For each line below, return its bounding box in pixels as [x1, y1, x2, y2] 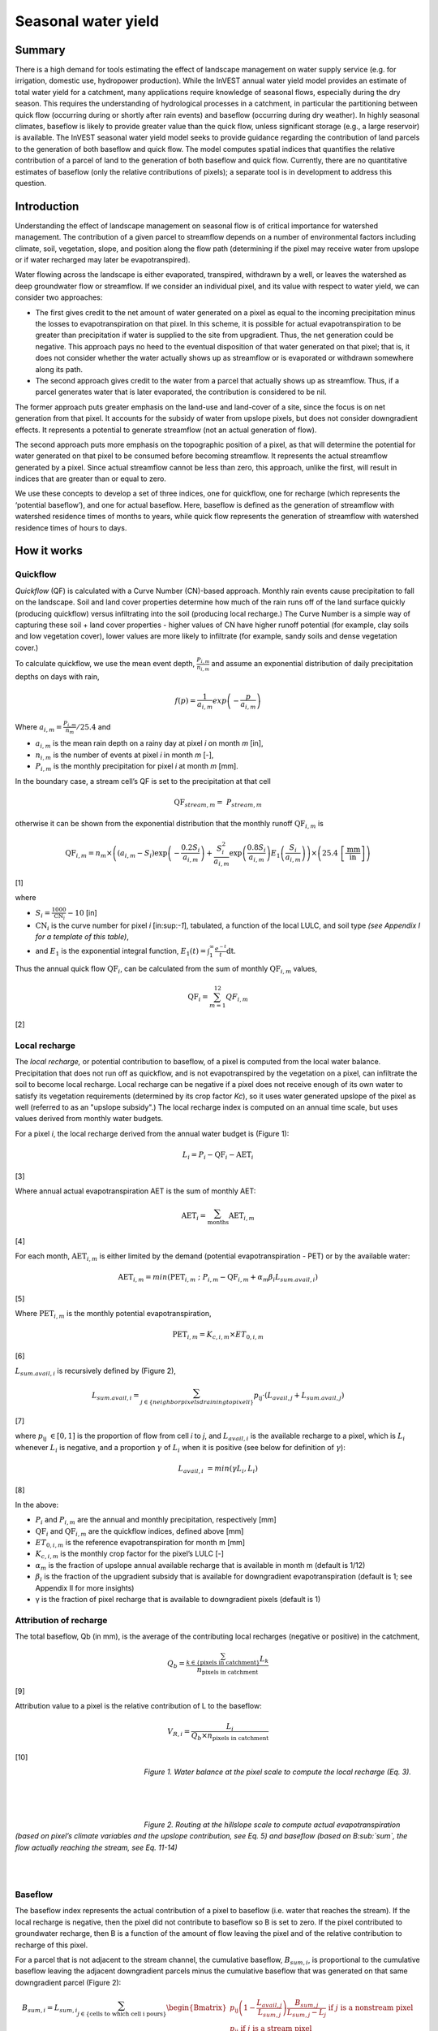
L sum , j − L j [286, 2007, 327, 2019]
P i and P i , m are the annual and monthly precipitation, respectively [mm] [35, 1515, 277, 1526]
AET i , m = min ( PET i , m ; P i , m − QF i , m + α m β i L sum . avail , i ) [118, 1272, 319, 1284]
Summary [15, 43, 66, 57]
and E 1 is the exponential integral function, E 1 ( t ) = [35, 946, 207, 958]
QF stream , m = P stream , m [174, 797, 263, 808]
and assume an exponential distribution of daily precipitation [211, 659, 414, 669]
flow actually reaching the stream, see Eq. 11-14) [15, 1843, 178, 1852]
